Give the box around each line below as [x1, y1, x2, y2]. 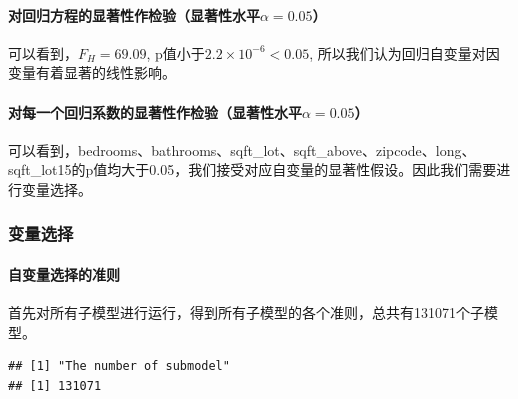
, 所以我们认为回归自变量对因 [309, 42, 500, 63]
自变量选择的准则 [8, 264, 120, 284]
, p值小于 [146, 42, 205, 63]
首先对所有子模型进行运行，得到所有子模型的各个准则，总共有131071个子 [8, 302, 484, 323]
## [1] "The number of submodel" [8, 359, 230, 374]
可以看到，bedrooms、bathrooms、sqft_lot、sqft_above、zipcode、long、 [8, 139, 476, 160]
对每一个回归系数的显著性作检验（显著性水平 [8, 101, 302, 122]
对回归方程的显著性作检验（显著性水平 [8, 4, 260, 25]
